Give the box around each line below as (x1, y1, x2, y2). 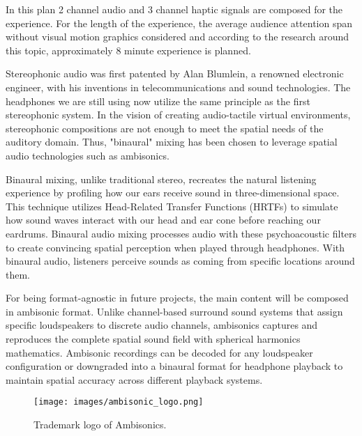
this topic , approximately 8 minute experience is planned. (6, 42, 251, 57)
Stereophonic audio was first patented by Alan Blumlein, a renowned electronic (6, 66, 344, 81)
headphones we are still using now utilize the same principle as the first (6, 93, 310, 108)
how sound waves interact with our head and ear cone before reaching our (6, 212, 321, 227)
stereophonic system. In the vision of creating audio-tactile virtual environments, (6, 107, 351, 122)
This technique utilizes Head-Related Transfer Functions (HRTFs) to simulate (6, 198, 338, 213)
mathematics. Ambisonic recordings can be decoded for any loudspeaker (6, 345, 313, 359)
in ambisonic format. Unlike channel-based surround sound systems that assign (6, 304, 343, 318)
